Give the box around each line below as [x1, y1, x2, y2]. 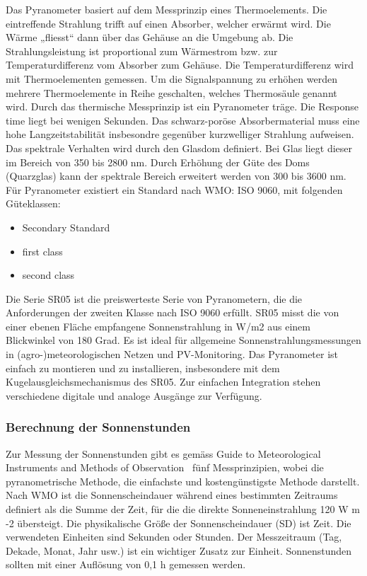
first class [22, 243, 63, 258]
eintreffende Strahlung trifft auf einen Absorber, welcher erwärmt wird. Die [6, 16, 331, 30]
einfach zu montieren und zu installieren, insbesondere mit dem [6, 360, 280, 375]
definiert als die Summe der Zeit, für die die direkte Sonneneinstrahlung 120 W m [6, 502, 360, 517]
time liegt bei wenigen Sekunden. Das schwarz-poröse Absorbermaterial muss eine [6, 113, 360, 127]
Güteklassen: [6, 196, 61, 211]
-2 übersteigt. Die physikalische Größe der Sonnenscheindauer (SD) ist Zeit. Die [6, 515, 351, 530]
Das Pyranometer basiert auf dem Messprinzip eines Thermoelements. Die [6, 2, 327, 16]
